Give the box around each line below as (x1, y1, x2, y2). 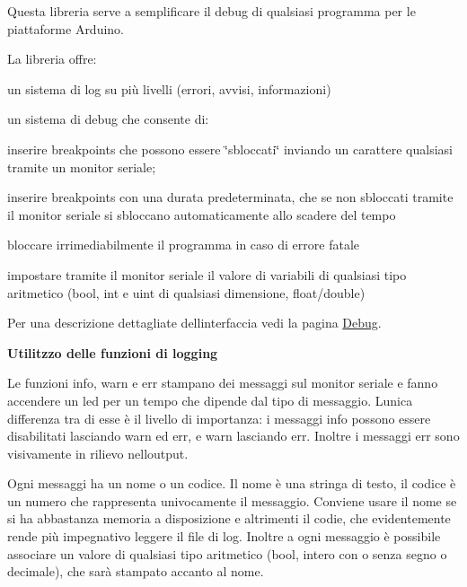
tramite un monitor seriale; (7, 157, 156, 176)
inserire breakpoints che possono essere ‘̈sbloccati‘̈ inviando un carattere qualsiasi (7, 139, 453, 158)
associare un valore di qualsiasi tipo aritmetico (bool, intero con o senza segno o (7, 544, 447, 563)
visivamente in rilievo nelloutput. (7, 443, 189, 462)
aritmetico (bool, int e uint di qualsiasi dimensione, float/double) (7, 283, 366, 302)
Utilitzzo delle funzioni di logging (7, 343, 218, 362)
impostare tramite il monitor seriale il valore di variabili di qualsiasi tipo (7, 265, 407, 284)
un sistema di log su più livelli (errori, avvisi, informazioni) (7, 79, 331, 98)
